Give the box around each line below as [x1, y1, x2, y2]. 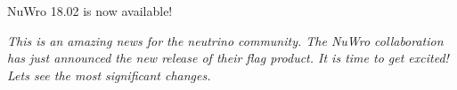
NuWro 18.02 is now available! [7, 2, 173, 19]
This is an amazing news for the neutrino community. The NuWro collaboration [7, 31, 444, 49]
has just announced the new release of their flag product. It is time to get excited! [7, 49, 449, 67]
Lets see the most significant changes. [7, 65, 211, 84]
